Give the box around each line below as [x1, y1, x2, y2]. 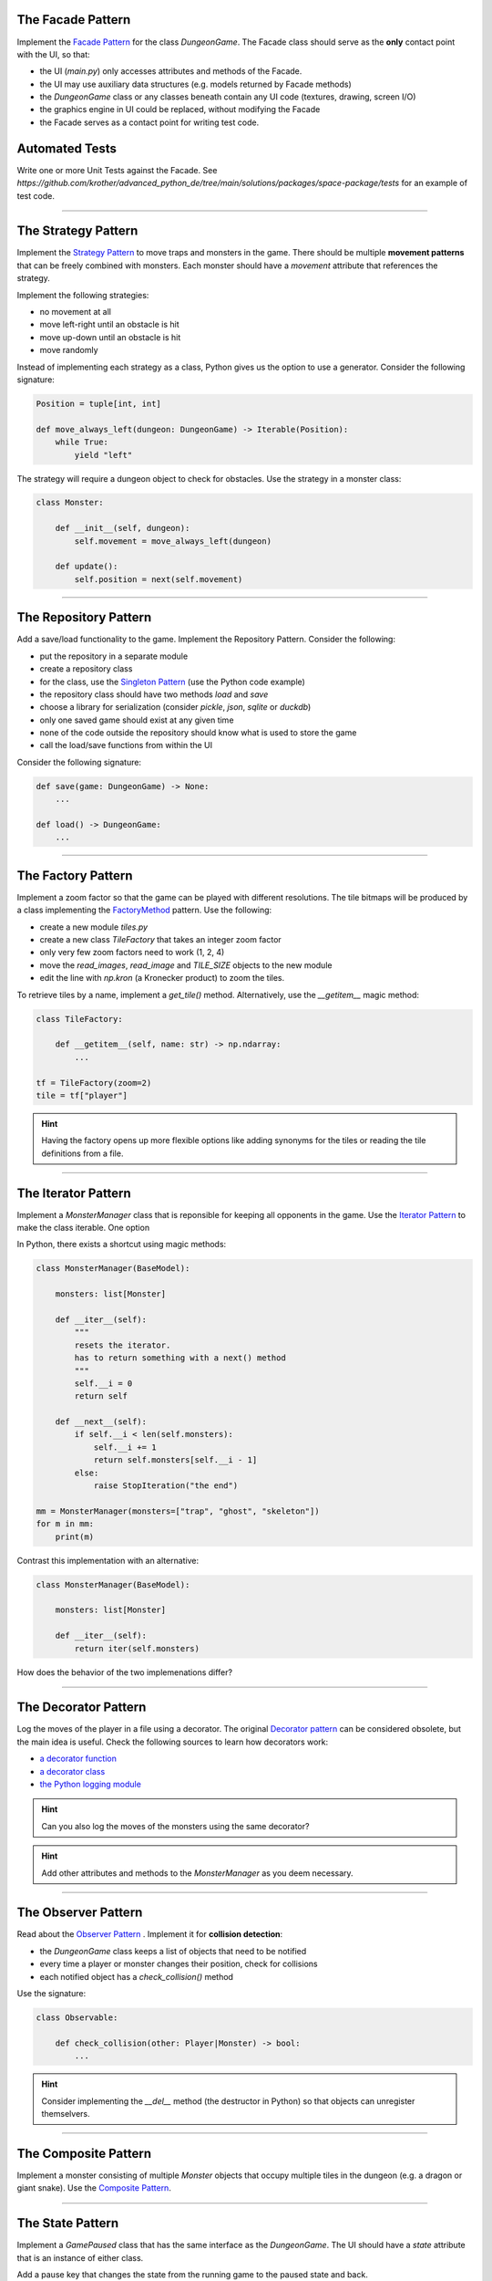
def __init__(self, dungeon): [55, 523, 190, 534]
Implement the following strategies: [16, 289, 149, 300]
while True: [55, 437, 109, 447]
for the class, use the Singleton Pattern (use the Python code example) [39, 676, 305, 687]
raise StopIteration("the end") [93, 1481, 239, 1491]
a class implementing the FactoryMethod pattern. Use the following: [16, 904, 272, 916]
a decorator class [39, 1765, 106, 1776]
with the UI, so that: [16, 48, 90, 59]
